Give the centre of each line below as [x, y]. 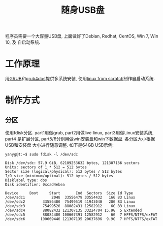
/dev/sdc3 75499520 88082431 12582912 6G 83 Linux [70, 206]
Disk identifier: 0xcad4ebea [35, 185]
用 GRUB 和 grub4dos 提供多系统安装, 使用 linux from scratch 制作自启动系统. [80, 79]
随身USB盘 [83, 10]
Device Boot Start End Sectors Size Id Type [69, 193]
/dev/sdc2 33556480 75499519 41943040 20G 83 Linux [70, 202]
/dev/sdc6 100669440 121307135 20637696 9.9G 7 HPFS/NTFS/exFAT [81, 219]
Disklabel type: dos [26, 180]
